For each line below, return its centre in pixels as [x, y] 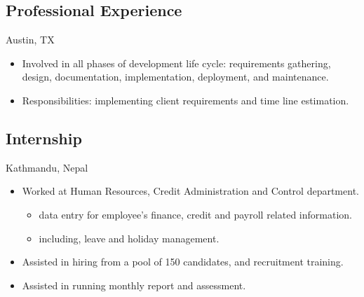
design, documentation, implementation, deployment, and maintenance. [175, 77]
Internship [44, 138]
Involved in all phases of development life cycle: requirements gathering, [176, 63]
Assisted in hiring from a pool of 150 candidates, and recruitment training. [183, 262]
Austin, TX [30, 40]
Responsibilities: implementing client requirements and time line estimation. [186, 100]
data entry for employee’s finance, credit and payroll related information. [195, 214]
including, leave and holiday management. [129, 238]
